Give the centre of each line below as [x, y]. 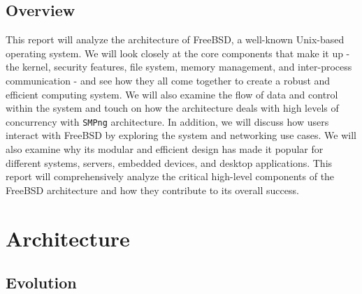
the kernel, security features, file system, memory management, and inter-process [179, 67]
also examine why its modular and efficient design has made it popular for [165, 149]
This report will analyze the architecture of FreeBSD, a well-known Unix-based [175, 39]
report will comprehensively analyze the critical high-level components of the [170, 176]
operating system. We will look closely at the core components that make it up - [178, 53]
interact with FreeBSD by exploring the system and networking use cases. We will [181, 135]
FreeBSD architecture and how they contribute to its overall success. [152, 190]
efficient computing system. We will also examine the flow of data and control [172, 94]
